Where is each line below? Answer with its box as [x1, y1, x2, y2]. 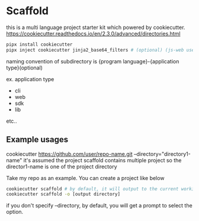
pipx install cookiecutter [6, 41, 73, 47]
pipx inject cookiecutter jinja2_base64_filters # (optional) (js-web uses [6, 47, 197, 53]
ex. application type [6, 75, 54, 82]
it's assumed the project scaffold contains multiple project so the [23, 156, 182, 164]
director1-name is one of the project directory [6, 163, 117, 170]
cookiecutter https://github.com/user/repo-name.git [6, 150, 133, 158]
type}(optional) [6, 64, 43, 71]
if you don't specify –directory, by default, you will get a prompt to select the [6, 202, 192, 209]
